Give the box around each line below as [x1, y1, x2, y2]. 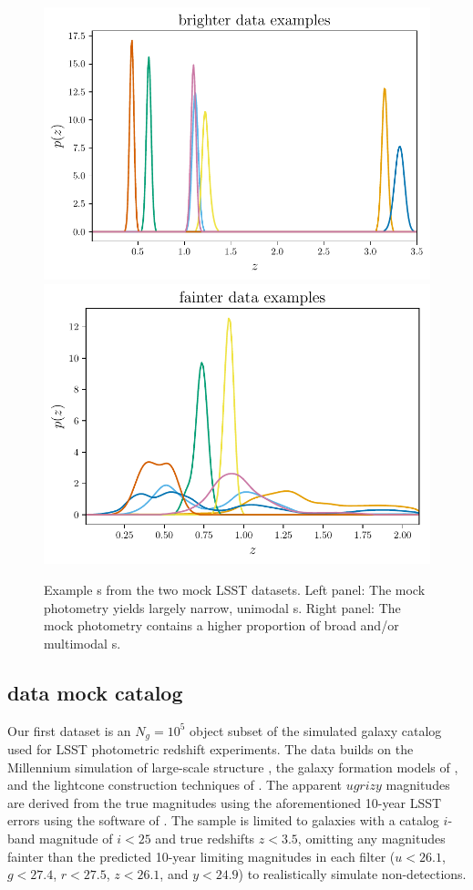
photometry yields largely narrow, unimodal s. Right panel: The [44, 598, 401, 617]
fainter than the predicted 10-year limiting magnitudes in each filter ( [7, 846, 396, 865]
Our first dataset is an [7, 721, 131, 740]
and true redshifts [155, 829, 255, 848]
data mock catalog [7, 678, 183, 706]
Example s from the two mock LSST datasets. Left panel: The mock [44, 580, 426, 599]
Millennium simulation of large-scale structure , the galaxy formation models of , [7, 757, 458, 776]
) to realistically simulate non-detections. [238, 864, 467, 884]
